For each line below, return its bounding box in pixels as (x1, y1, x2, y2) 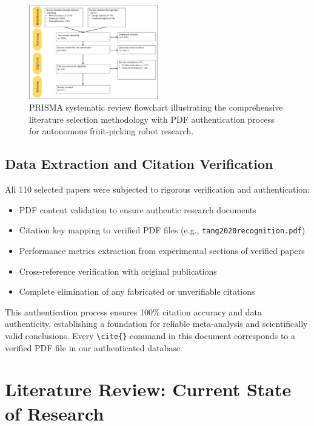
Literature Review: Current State (5, 377, 292, 402)
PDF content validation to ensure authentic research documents (19, 203, 256, 216)
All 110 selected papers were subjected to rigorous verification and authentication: (5, 183, 310, 196)
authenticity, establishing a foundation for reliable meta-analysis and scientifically (5, 317, 308, 330)
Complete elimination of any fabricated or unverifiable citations (19, 285, 255, 298)
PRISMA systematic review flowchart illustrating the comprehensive (29, 101, 283, 114)
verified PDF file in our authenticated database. (5, 341, 182, 354)
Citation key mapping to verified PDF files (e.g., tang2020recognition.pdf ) (19, 224, 306, 236)
